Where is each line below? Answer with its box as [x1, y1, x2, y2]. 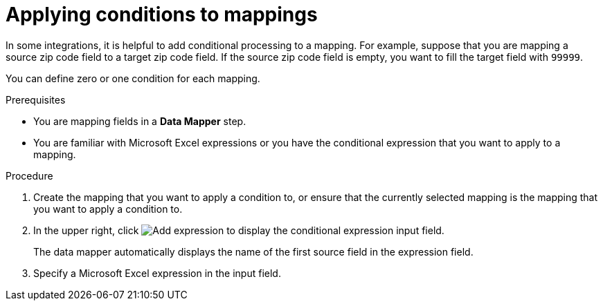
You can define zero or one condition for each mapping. [6, 72, 260, 84]
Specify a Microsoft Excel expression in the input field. [33, 267, 281, 279]
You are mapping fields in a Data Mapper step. [33, 115, 246, 127]
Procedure [6, 169, 53, 182]
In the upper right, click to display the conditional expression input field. [33, 224, 444, 236]
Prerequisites [6, 93, 66, 106]
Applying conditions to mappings [6, 3, 318, 26]
